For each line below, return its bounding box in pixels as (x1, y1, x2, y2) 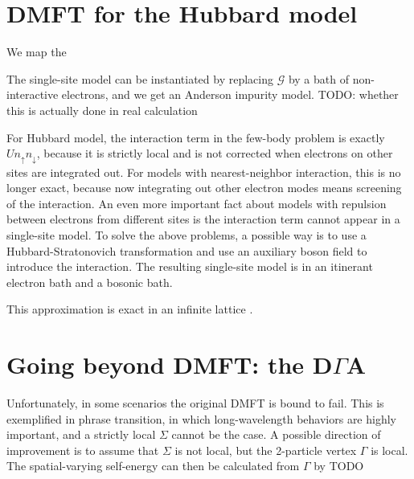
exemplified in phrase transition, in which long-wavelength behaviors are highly (6, 410, 396, 427)
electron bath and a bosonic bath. (6, 273, 173, 290)
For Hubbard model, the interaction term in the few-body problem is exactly (6, 129, 385, 145)
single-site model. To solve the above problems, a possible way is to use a (6, 226, 367, 243)
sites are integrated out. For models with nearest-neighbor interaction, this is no (6, 163, 401, 180)
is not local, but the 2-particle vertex (174, 441, 357, 458)
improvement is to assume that (6, 441, 159, 458)
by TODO (314, 457, 364, 474)
